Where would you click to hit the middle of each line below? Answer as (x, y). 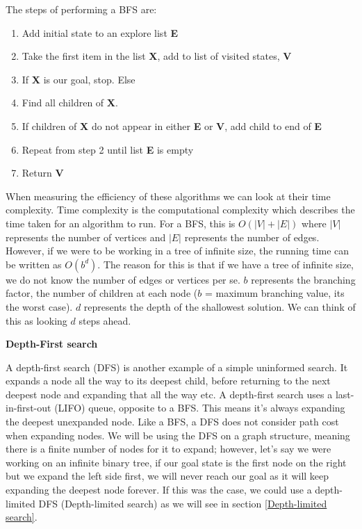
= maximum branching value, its (274, 293)
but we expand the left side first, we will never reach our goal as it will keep (167, 476)
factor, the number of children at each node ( (102, 293)
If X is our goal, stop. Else (79, 79)
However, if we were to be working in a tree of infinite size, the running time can (178, 251)
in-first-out (28, 408)
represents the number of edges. (252, 237)
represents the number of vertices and (86, 237)
